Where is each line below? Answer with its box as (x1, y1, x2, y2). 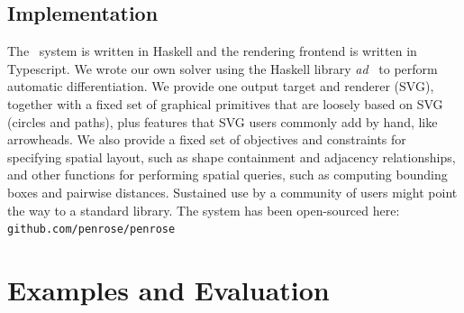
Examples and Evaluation (7, 271, 330, 308)
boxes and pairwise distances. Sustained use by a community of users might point (7, 182, 458, 201)
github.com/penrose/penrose (7, 223, 176, 236)
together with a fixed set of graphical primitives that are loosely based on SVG (7, 94, 443, 113)
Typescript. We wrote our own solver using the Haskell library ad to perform (7, 59, 438, 78)
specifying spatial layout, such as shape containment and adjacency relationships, (7, 147, 456, 166)
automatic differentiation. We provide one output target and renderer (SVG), (7, 77, 434, 96)
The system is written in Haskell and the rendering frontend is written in (7, 41, 417, 60)
